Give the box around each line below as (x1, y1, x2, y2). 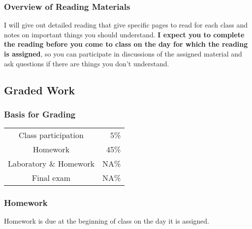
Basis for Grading (4, 108, 76, 120)
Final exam (31, 172, 71, 184)
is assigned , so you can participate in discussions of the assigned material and (4, 49, 242, 58)
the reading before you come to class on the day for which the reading (4, 39, 248, 49)
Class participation (19, 129, 84, 141)
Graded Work (4, 82, 75, 97)
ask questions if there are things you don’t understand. (4, 58, 169, 68)
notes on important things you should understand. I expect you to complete (4, 29, 245, 39)
